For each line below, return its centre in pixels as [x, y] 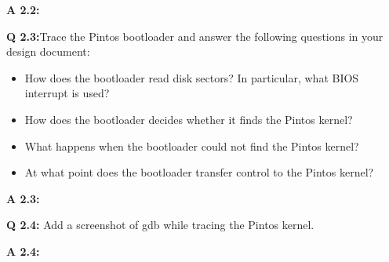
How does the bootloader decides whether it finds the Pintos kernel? [189, 119]
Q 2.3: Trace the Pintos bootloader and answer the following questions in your [195, 36]
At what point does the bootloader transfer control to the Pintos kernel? [199, 172]
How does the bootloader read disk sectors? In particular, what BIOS [192, 77]
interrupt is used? [67, 93]
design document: [48, 51]
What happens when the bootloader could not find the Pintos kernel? [192, 146]
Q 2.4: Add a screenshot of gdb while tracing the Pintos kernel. [160, 225]
